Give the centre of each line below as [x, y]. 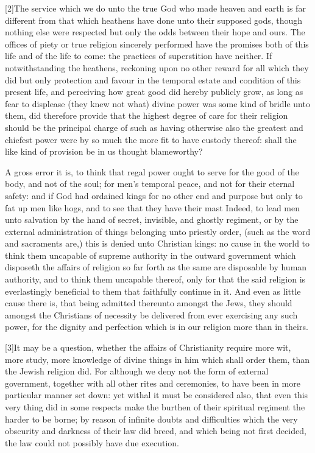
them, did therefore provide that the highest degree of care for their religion [147, 115]
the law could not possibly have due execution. [92, 442]
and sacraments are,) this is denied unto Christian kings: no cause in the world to [157, 243]
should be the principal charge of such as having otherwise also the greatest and [154, 127]
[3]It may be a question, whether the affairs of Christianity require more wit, [148, 347]
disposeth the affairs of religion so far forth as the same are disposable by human [156, 267]
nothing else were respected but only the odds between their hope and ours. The [155, 32]
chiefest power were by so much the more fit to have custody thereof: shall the [151, 139]
